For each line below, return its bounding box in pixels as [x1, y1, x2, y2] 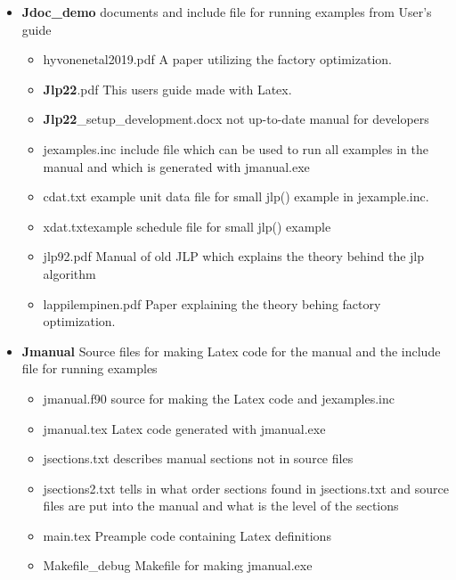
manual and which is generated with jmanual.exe [43, 157, 310, 176]
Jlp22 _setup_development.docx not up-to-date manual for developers [43, 110, 429, 128]
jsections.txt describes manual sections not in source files [43, 449, 354, 468]
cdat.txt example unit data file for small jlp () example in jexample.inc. [43, 187, 429, 206]
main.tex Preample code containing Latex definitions [43, 526, 331, 544]
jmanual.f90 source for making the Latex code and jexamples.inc [43, 388, 395, 407]
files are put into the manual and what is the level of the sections [43, 496, 399, 515]
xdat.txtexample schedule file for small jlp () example [43, 216, 331, 235]
